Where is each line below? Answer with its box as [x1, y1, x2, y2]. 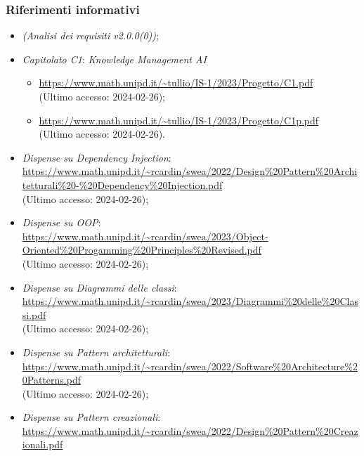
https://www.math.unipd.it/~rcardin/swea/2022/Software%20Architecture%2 [22, 358, 358, 373]
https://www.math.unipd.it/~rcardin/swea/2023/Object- [22, 228, 268, 243]
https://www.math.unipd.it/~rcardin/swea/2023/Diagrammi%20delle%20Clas [22, 294, 358, 308]
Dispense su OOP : [22, 215, 101, 230]
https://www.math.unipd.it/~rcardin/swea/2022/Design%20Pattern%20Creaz [22, 423, 358, 438]
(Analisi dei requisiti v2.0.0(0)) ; [22, 28, 159, 43]
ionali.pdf [22, 437, 63, 452]
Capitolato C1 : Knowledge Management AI [22, 51, 207, 66]
